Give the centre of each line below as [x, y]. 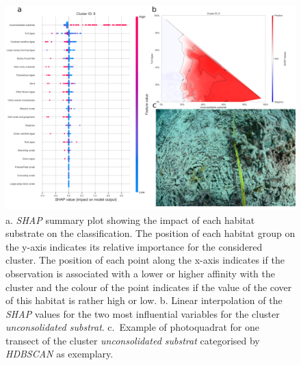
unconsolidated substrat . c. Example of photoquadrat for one [132, 327]
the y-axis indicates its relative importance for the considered [134, 246]
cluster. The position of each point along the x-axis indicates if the [145, 260]
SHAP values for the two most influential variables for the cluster [143, 313]
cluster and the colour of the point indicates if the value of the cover [149, 287]
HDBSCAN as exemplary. [60, 354]
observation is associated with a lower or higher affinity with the [141, 273]
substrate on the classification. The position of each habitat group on [150, 233]
